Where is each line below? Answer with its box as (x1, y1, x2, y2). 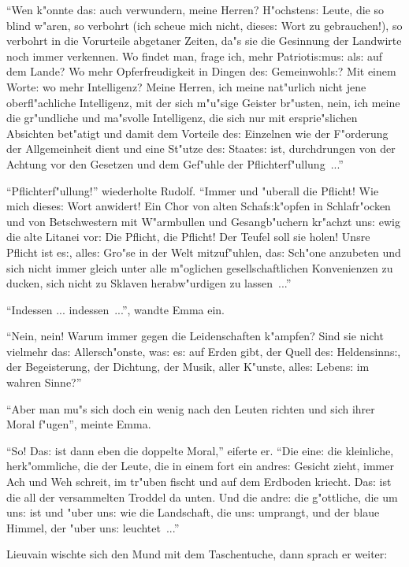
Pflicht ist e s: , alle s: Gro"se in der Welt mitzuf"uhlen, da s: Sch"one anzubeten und (6, 243, 401, 260)
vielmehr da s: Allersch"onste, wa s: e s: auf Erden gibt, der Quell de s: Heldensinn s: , (6, 343, 401, 359)
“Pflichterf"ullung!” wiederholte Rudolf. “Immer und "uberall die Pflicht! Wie (6, 182, 379, 198)
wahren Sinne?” (6, 374, 82, 391)
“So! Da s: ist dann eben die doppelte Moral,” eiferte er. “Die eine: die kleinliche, (6, 442, 394, 458)
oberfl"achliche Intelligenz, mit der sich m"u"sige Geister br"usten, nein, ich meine (6, 94, 400, 110)
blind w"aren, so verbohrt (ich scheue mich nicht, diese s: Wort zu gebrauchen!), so (6, 17, 403, 33)
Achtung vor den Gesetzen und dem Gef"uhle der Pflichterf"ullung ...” (6, 155, 344, 172)
